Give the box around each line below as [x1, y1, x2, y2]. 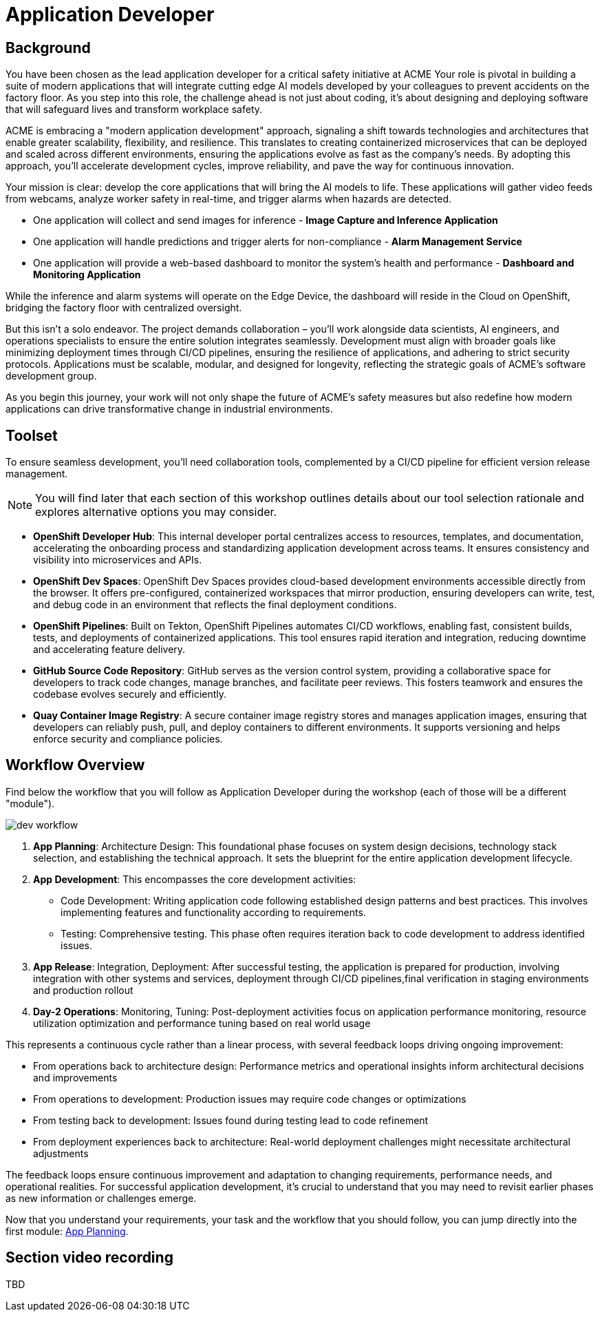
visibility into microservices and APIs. [33, 554, 202, 566]
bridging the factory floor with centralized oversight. [6, 302, 242, 314]
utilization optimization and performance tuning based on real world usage [33, 1017, 371, 1029]
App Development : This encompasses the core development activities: [33, 873, 356, 885]
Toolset [6, 426, 58, 444]
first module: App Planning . [6, 1225, 129, 1237]
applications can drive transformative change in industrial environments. [6, 403, 333, 415]
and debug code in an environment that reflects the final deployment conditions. [33, 599, 397, 611]
